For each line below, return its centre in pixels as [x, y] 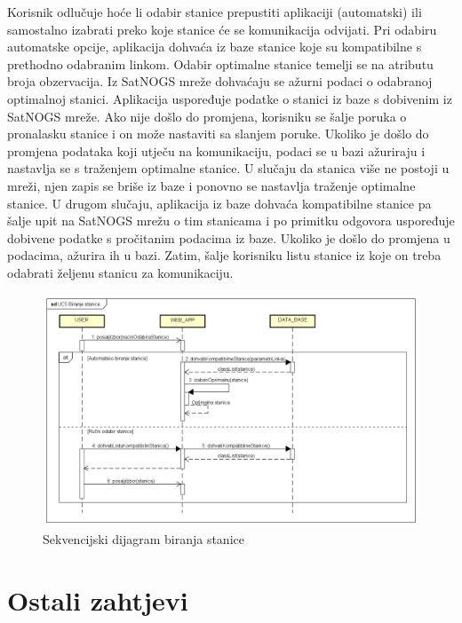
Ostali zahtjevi [98, 599]
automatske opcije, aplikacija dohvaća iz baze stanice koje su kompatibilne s [215, 47]
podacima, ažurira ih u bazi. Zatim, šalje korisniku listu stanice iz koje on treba [224, 255]
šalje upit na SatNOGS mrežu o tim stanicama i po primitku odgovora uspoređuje [231, 221]
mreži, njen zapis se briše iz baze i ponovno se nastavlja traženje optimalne [211, 185]
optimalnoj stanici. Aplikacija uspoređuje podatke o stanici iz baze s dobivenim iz [230, 98]
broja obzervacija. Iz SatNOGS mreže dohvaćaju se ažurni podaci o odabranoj [220, 81]
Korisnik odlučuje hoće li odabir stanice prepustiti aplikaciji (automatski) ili [215, 12]
